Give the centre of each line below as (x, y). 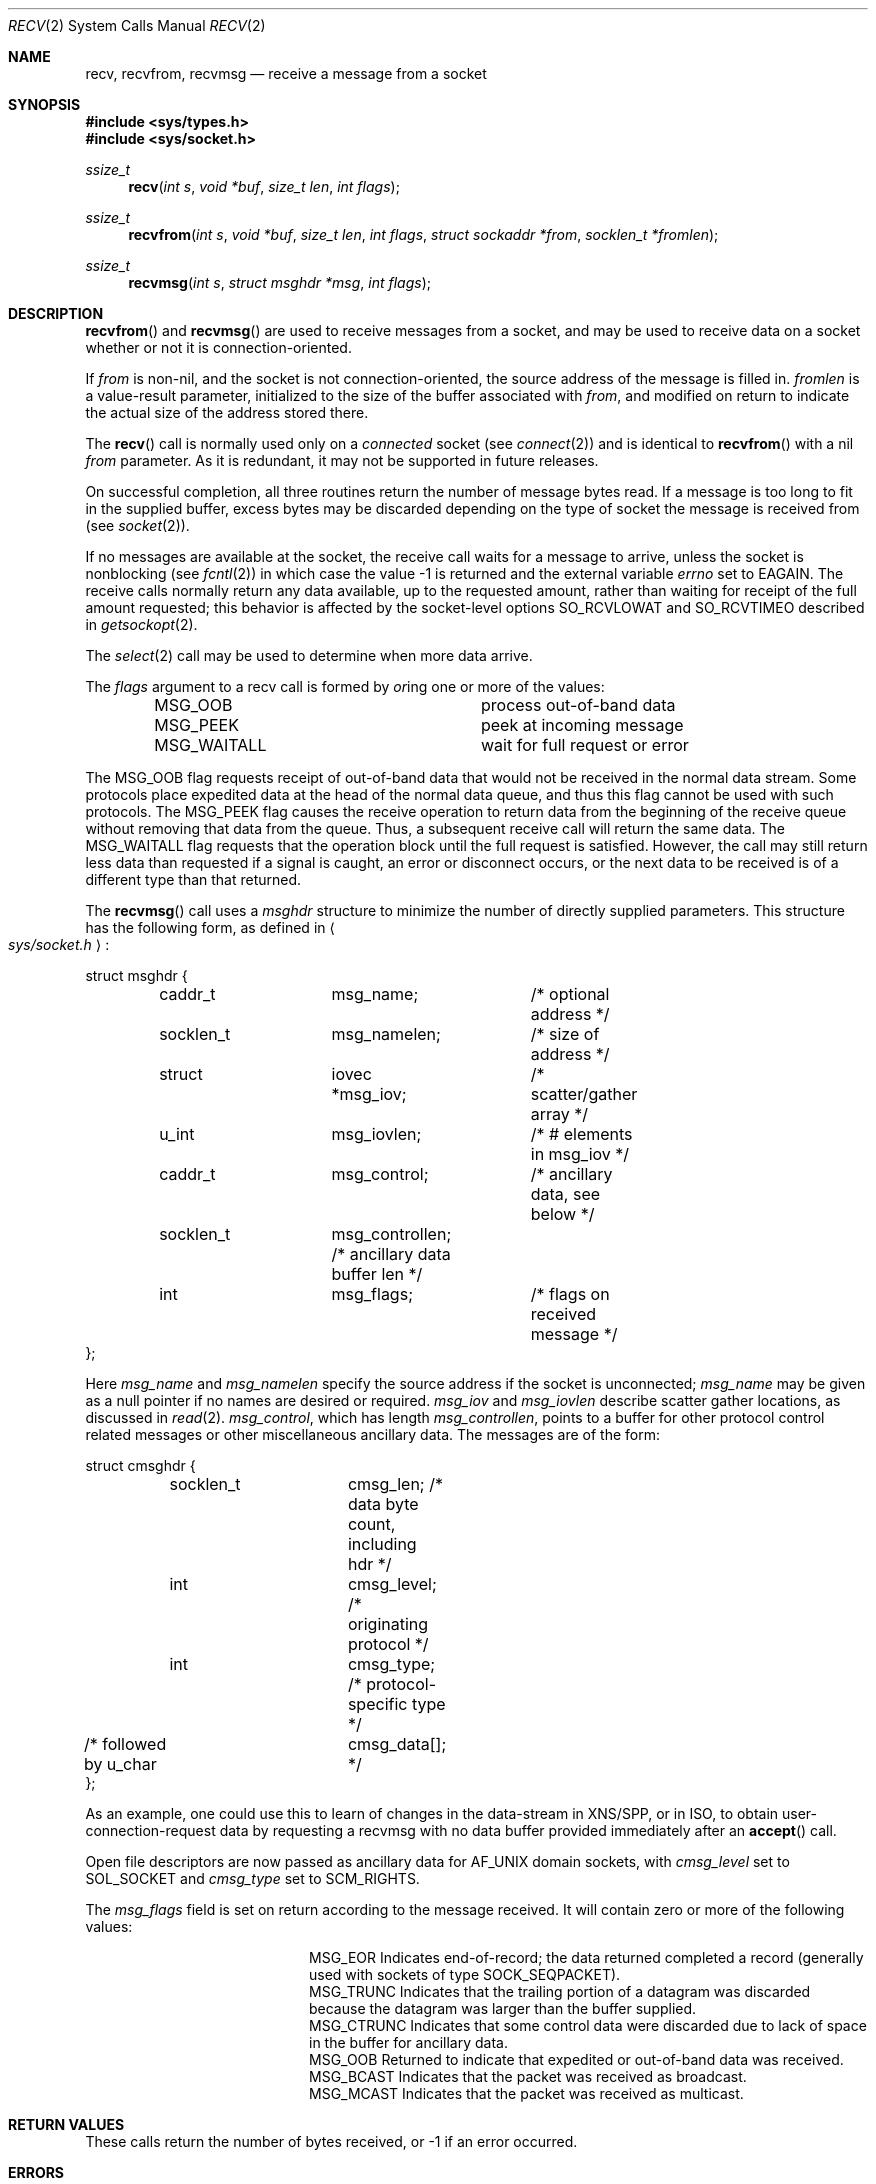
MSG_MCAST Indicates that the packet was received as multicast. (526, 2093)
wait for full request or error (584, 745)
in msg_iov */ (580, 1154)
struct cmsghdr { (140, 1465)
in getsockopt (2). (141, 624)
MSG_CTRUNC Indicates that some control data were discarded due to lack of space (588, 2025)
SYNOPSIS (44, 104)
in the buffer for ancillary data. (408, 2042)
